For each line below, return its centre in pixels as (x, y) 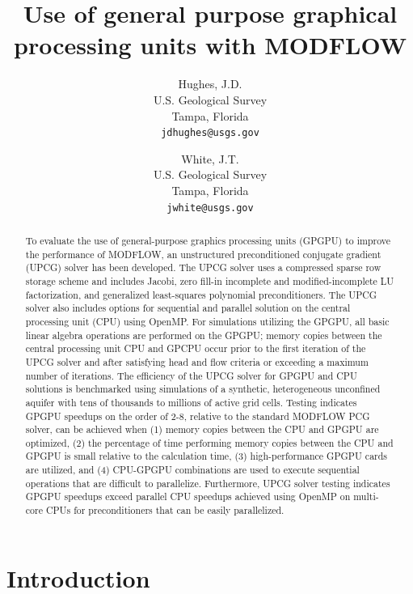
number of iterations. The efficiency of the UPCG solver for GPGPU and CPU (191, 375)
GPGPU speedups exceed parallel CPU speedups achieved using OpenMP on (188, 496)
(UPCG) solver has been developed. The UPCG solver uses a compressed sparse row (203, 267)
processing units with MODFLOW (210, 45)
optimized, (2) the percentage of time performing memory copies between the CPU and (209, 442)
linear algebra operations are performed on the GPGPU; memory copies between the (204, 335)
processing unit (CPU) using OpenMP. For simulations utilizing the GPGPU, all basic (207, 321)
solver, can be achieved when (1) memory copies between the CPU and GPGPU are (202, 429)
